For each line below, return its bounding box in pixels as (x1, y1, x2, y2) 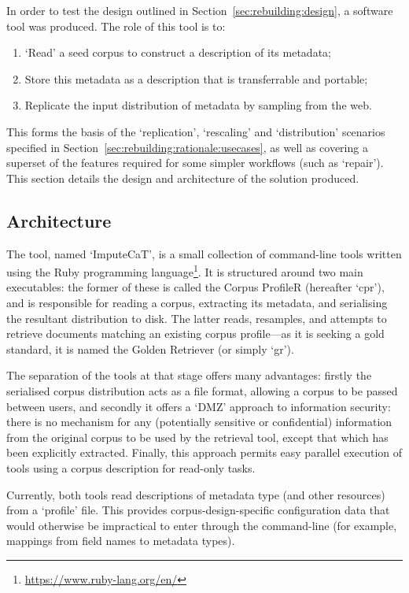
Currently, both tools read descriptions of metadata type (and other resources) (6, 486, 385, 502)
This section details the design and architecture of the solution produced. (6, 169, 359, 186)
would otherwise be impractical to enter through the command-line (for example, (6, 517, 397, 533)
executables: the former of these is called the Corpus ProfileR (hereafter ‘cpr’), (6, 279, 385, 295)
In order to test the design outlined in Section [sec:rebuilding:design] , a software (6, 2, 393, 18)
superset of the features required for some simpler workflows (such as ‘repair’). (6, 154, 384, 171)
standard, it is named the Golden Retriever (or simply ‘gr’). (6, 340, 294, 357)
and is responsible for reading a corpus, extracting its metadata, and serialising (6, 294, 388, 310)
